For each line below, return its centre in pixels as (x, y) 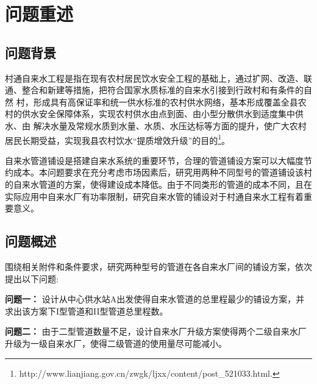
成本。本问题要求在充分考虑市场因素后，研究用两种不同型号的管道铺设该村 (162, 172)
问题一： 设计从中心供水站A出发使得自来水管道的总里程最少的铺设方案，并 (155, 299)
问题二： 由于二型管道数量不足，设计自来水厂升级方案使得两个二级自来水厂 (156, 331)
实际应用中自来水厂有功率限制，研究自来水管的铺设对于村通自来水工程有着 (154, 196)
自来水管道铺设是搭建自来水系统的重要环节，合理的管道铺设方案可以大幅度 (154, 160)
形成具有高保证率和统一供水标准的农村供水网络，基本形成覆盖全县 (166, 101)
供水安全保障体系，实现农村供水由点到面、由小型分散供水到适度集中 (158, 114)
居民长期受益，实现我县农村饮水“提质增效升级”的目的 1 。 (118, 139)
